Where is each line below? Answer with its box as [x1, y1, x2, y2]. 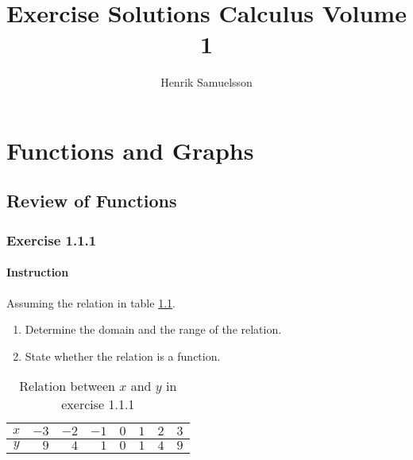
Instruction [6, 264, 69, 280]
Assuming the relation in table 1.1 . [6, 294, 176, 311]
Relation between [19, 377, 115, 396]
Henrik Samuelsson [160, 74, 253, 91]
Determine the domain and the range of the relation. [25, 321, 282, 338]
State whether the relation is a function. [25, 347, 221, 364]
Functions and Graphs [6, 133, 254, 166]
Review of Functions [6, 188, 177, 213]
